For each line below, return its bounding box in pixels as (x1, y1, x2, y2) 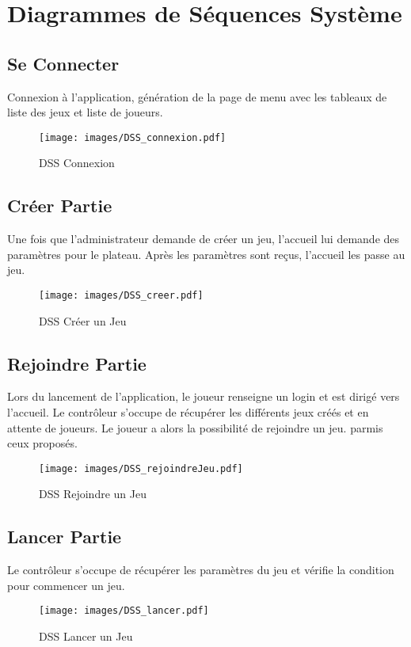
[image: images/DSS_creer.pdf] (39, 290, 204, 301)
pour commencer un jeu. (7, 577, 125, 593)
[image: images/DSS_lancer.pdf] (39, 605, 209, 617)
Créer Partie (7, 193, 112, 218)
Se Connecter (7, 51, 120, 75)
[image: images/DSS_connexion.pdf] (39, 131, 226, 143)
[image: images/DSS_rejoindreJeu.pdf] (39, 462, 243, 474)
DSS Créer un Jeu (39, 312, 127, 329)
